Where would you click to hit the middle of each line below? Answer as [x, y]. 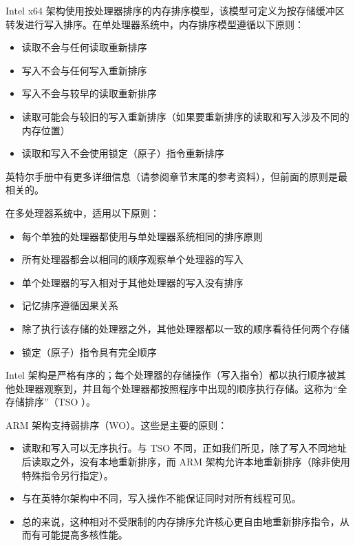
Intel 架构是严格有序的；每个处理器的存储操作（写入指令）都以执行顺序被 [171, 375]
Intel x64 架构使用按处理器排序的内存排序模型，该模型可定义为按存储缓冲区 [175, 10]
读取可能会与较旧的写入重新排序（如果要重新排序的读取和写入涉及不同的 [185, 116]
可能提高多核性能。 [84, 535]
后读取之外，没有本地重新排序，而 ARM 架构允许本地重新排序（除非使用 [186, 462]
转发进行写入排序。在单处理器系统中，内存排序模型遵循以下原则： [155, 24]
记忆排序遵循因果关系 [70, 305]
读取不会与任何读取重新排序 [84, 47]
